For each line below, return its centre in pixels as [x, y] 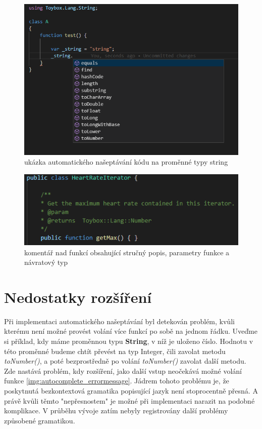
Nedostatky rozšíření [78, 297]
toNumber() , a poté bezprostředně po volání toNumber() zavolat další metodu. [125, 361]
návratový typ [46, 262]
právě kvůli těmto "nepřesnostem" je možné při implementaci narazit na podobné [129, 400]
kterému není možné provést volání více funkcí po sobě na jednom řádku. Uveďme [131, 331]
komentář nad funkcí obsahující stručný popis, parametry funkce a [127, 252]
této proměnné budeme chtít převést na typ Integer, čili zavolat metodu [115, 351]
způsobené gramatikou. [40, 420]
